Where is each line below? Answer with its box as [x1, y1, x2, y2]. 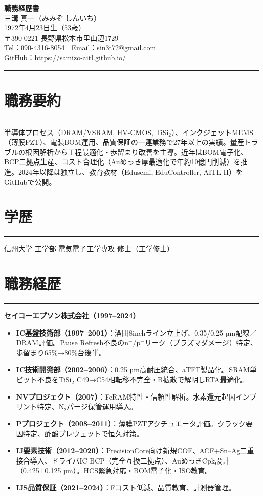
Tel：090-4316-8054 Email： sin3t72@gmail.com [4, 42, 156, 53]
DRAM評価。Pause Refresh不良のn [16, 337, 129, 348]
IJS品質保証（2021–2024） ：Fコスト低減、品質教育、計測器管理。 [16, 482, 236, 492]
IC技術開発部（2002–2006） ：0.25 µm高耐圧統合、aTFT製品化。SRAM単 [16, 364, 257, 375]
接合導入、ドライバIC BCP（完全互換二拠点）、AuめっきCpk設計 [16, 455, 230, 466]
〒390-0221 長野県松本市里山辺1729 [4, 32, 119, 43]
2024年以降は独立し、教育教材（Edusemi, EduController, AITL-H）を [18, 167, 243, 177]
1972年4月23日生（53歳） [4, 22, 85, 33]
